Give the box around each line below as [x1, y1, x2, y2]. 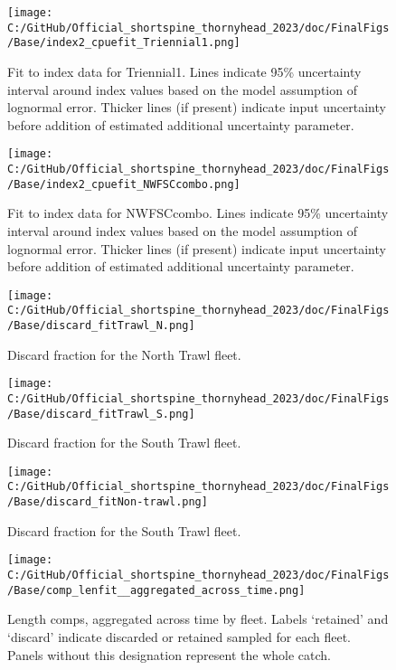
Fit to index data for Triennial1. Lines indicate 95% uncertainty [7, 61, 362, 80]
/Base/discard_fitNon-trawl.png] [7, 495, 208, 509]
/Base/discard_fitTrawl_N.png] [7, 319, 195, 332]
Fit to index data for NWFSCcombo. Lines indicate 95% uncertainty [7, 203, 389, 222]
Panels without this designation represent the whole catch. [7, 645, 331, 664]
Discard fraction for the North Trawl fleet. [7, 344, 241, 363]
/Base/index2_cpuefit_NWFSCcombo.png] [7, 177, 240, 191]
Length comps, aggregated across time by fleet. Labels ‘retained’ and [7, 609, 389, 628]
